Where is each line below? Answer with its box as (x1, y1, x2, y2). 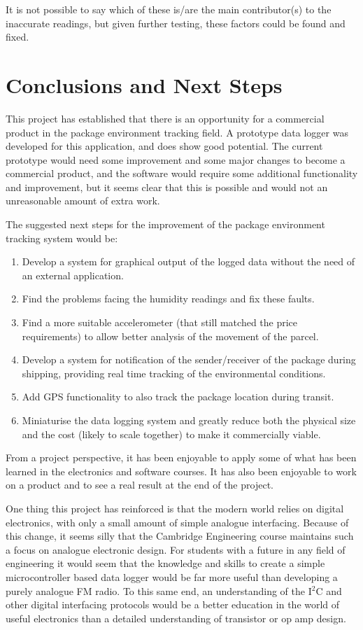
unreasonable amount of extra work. (6, 193, 160, 208)
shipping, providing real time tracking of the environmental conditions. (22, 365, 326, 380)
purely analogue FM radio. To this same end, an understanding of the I (6, 583, 312, 598)
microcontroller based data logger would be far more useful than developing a (6, 569, 338, 584)
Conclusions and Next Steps (6, 70, 283, 99)
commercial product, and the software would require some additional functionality (6, 166, 358, 181)
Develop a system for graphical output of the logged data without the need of (22, 254, 355, 269)
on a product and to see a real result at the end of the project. (6, 477, 273, 492)
